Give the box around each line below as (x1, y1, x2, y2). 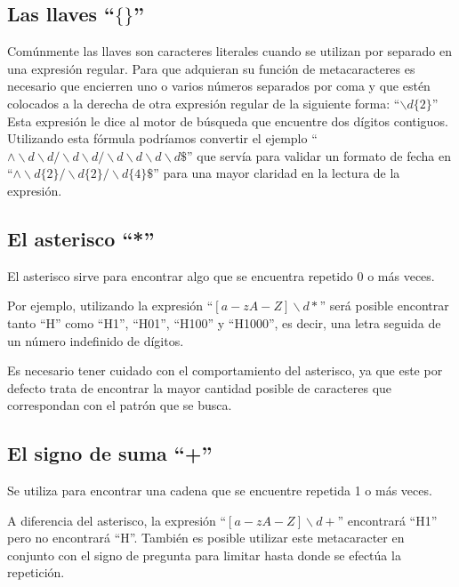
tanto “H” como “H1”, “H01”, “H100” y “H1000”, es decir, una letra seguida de (7, 313, 441, 332)
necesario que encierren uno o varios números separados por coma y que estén (7, 76, 431, 95)
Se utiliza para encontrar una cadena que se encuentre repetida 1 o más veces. (7, 481, 432, 500)
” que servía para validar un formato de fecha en (186, 146, 451, 165)
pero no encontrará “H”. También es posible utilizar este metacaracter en (7, 528, 405, 547)
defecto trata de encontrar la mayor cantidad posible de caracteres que (7, 378, 392, 397)
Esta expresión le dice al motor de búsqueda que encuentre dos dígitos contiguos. (7, 111, 448, 130)
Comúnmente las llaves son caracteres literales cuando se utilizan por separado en (7, 42, 453, 60)
